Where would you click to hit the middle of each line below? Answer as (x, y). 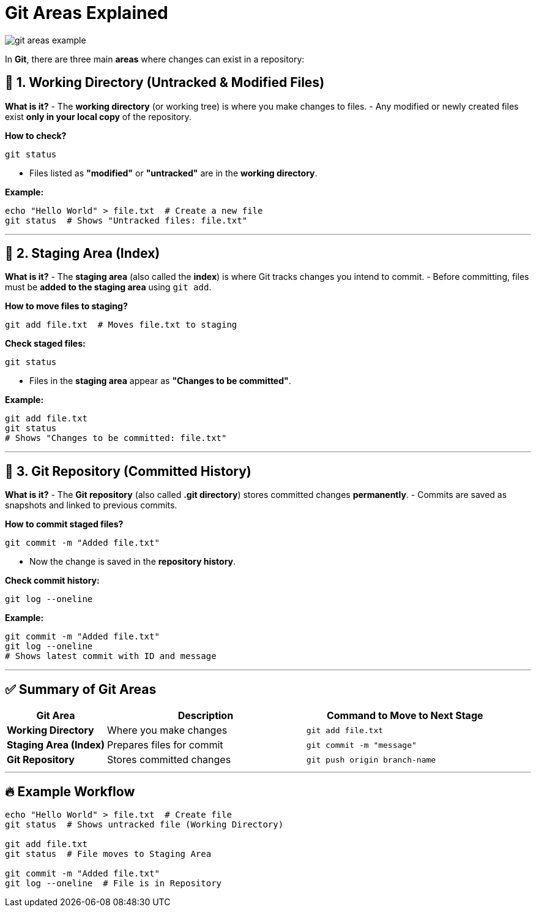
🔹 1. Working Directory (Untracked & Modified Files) (165, 83)
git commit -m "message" (361, 745)
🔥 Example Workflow (70, 791)
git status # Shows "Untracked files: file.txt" (126, 220)
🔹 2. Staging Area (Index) (83, 254)
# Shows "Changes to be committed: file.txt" (116, 438)
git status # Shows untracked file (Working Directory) (144, 824)
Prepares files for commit (165, 745)
